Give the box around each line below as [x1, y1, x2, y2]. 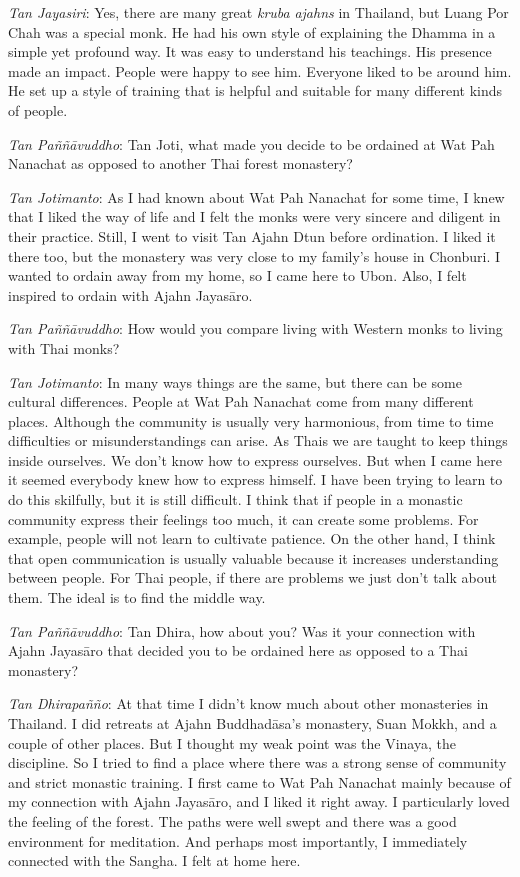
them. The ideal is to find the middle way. [8, 587, 266, 608]
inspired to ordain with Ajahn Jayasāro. [8, 284, 253, 305]
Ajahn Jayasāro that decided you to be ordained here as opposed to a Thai [8, 640, 468, 661]
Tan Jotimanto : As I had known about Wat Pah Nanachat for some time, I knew [8, 186, 505, 207]
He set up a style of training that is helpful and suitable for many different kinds [8, 80, 503, 101]
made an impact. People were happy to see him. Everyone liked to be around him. [8, 60, 512, 81]
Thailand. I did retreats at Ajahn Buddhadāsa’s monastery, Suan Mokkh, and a [8, 713, 497, 733]
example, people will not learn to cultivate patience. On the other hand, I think [8, 528, 496, 549]
